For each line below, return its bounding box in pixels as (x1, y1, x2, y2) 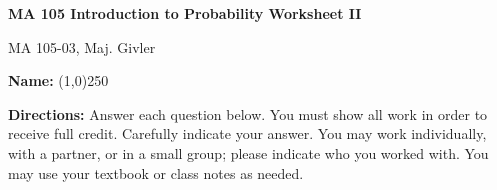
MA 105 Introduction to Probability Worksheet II (8, 3, 362, 23)
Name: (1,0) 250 (8, 70, 109, 91)
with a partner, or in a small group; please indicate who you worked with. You (8, 142, 489, 163)
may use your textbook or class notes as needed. (8, 162, 304, 183)
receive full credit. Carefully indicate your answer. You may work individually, (8, 123, 487, 144)
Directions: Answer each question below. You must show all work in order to (8, 103, 488, 124)
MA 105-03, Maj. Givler (8, 36, 156, 57)
